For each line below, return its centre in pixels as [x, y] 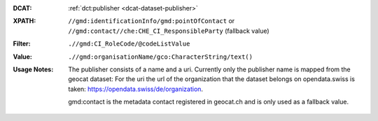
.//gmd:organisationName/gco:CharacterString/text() [161, 57]
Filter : [22, 44]
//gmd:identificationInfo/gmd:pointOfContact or [152, 21]
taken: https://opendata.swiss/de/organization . [135, 89]
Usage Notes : [33, 69]
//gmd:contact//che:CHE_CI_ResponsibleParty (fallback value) [169, 31]
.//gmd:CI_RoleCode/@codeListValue [129, 44]
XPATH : [24, 21]
